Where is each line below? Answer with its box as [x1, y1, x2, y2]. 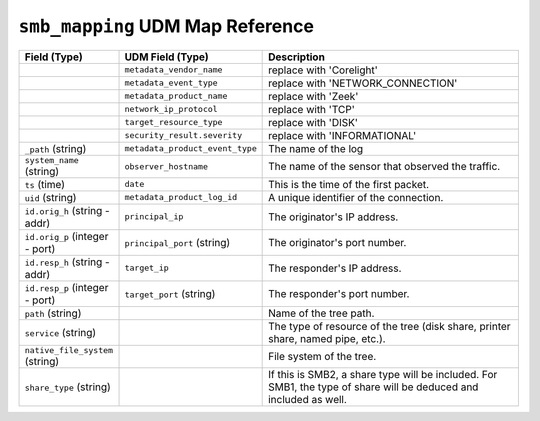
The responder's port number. [268, 286, 410, 300]
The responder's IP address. [268, 261, 402, 275]
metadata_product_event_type [124, 143, 257, 154]
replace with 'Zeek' [268, 89, 359, 103]
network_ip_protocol [124, 104, 219, 115]
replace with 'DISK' [268, 115, 359, 129]
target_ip [124, 263, 169, 274]
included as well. [268, 392, 347, 406]
